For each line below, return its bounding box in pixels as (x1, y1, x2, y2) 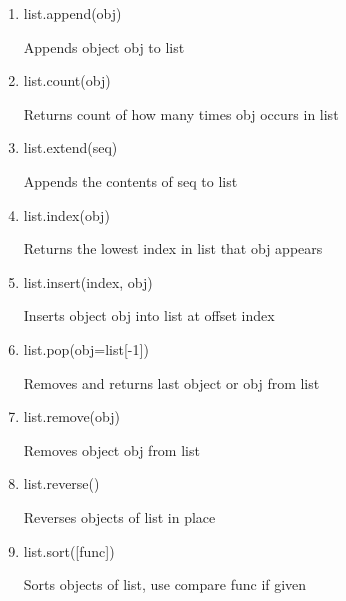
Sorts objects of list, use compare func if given (23, 574, 307, 595)
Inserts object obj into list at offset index (23, 305, 275, 326)
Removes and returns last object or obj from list (23, 372, 320, 393)
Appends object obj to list (23, 36, 185, 57)
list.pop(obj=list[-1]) (23, 338, 149, 359)
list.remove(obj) (23, 406, 120, 427)
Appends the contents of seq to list (23, 170, 238, 191)
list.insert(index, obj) (23, 271, 153, 292)
